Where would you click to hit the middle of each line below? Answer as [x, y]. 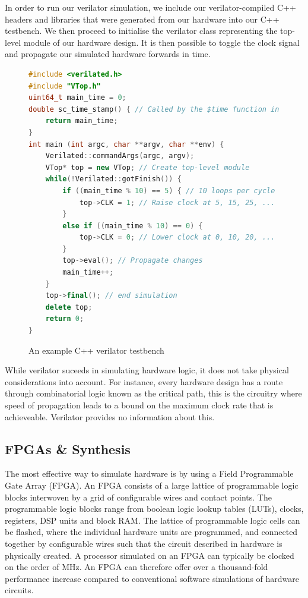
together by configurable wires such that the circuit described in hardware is [144, 543]
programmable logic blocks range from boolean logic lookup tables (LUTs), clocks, [154, 509]
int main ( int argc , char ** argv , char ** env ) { [126, 144]
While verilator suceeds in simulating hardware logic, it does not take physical [147, 370]
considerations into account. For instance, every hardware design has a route [144, 381]
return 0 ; [65, 319]
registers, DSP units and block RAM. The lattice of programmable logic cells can [153, 520]
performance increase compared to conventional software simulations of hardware [152, 578]
